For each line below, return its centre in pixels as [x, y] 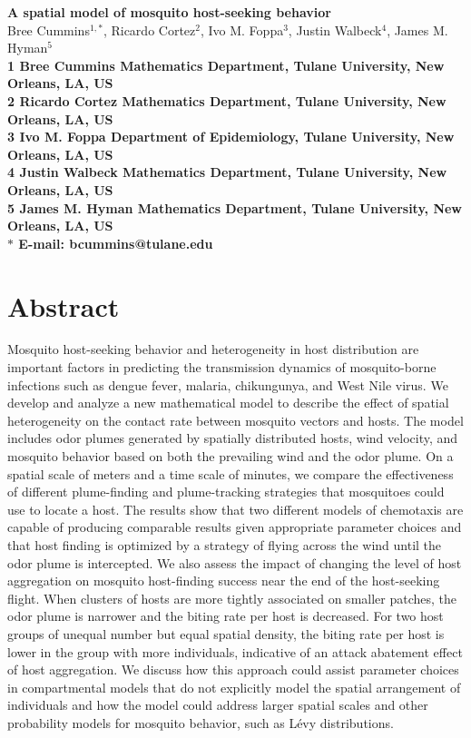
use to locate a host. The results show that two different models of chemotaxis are [235, 509]
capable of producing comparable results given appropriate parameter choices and [235, 527]
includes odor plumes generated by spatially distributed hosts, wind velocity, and [233, 438]
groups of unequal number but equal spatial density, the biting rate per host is [226, 633]
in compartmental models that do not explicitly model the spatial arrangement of [234, 687]
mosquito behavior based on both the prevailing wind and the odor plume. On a [231, 456]
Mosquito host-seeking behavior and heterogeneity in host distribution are [213, 349]
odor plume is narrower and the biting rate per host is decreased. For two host [226, 616]
